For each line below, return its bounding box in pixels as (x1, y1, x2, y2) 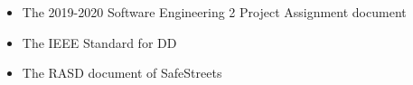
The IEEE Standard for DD (22, 33, 177, 52)
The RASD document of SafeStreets (22, 63, 222, 82)
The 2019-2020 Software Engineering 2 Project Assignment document (22, 3, 407, 21)
